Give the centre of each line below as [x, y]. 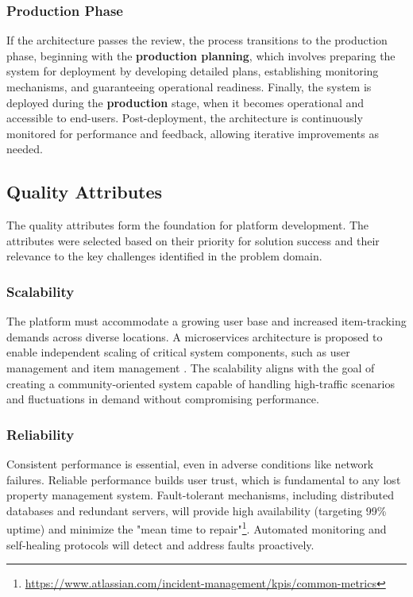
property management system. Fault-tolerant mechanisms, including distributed [201, 495]
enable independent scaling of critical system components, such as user [178, 352]
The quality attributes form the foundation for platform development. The [188, 225]
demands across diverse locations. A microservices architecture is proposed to [195, 336]
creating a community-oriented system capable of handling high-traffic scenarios [201, 383]
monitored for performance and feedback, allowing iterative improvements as [193, 133]
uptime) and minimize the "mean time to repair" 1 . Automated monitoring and [197, 528]
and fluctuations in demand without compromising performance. [163, 399]
